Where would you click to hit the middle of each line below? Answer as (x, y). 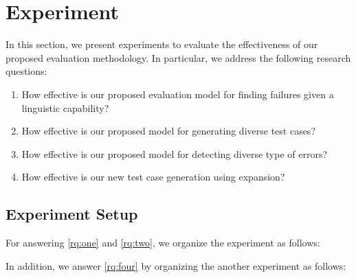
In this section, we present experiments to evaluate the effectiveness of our (162, 44)
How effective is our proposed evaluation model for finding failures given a (178, 94)
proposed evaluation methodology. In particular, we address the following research (178, 57)
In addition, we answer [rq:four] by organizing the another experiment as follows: (176, 265)
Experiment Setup (72, 214)
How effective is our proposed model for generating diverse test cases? (168, 131)
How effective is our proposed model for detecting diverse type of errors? (175, 153)
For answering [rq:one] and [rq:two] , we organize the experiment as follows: (163, 243)
